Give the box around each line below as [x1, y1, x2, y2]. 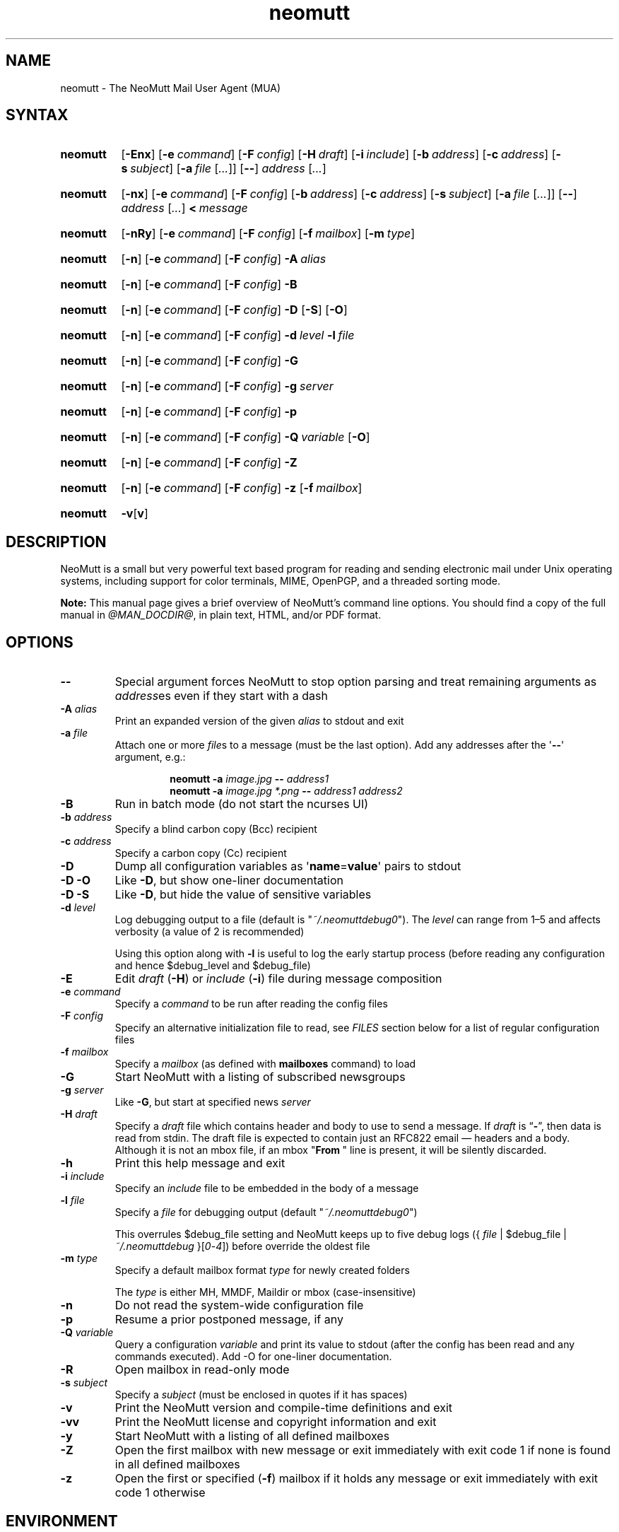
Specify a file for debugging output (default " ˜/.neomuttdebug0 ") [114, 1206, 418, 1219]
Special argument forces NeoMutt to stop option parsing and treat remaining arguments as [114, 674, 597, 689]
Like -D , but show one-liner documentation [114, 873, 343, 888]
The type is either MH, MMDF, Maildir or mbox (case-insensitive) [114, 1286, 416, 1299]
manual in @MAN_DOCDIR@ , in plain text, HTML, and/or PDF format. [60, 609, 382, 621]
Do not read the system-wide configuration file [114, 1298, 364, 1313]
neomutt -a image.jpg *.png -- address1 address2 [170, 785, 403, 797]
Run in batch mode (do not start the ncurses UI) [114, 797, 369, 812]
